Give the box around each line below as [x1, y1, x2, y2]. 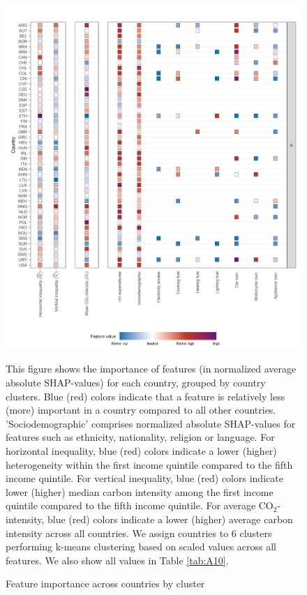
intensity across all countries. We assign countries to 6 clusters [6, 525, 272, 540]
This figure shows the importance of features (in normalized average [6, 361, 297, 376]
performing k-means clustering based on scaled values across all [6, 539, 276, 554]
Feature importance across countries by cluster [6, 576, 205, 591]
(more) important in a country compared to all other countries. [6, 402, 276, 417]
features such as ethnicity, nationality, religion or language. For [6, 430, 275, 444]
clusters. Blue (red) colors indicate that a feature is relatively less [6, 389, 285, 403]
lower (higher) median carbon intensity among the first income [6, 484, 274, 499]
